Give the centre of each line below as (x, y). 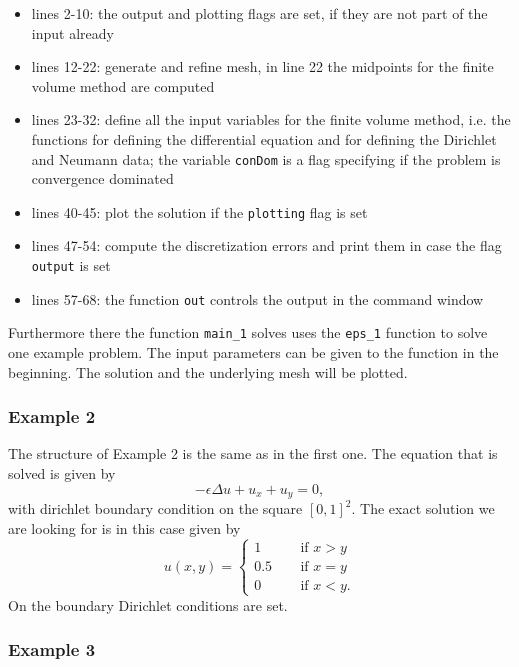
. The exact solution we (423, 508)
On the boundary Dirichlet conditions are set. (148, 604)
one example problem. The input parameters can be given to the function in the (253, 352)
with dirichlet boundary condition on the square (155, 508)
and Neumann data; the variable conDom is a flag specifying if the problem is (266, 158)
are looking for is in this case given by (124, 527)
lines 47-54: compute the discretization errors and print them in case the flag (266, 245)
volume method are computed (123, 85)
